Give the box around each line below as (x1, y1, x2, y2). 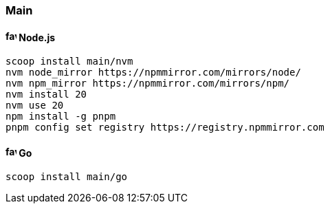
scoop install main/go (5, 171, 128, 183)
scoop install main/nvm (5, 56, 133, 67)
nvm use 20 (5, 100, 64, 111)
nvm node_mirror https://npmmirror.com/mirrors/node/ (5, 67, 301, 78)
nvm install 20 (5, 89, 87, 100)
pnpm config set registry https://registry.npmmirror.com (5, 122, 324, 133)
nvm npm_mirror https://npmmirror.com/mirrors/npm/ (5, 78, 290, 89)
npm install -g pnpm (5, 111, 116, 122)
